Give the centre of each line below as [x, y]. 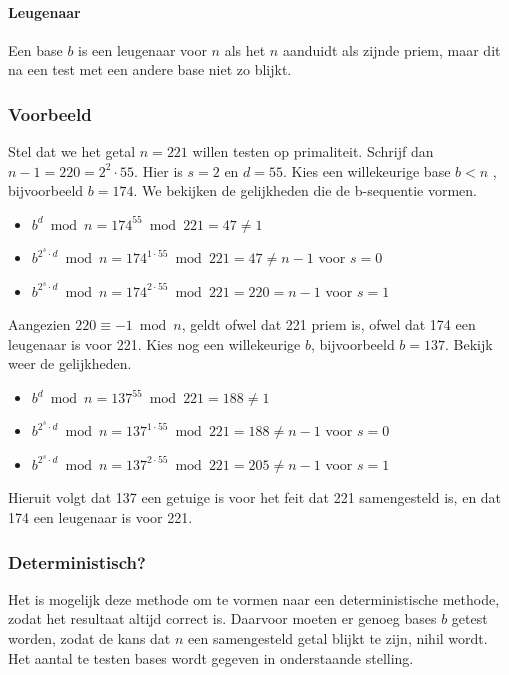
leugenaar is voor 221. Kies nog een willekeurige [154, 343]
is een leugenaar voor [142, 49]
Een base [35, 49]
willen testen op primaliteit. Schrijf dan [313, 151]
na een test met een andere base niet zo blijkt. [150, 69]
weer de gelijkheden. [70, 363]
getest [469, 618]
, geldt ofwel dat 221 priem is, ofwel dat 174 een [328, 324]
